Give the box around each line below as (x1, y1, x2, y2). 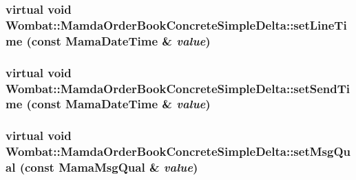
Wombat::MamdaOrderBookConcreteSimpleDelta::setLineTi (6, 16, 347, 33)
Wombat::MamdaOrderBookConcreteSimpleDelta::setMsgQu (6, 143, 351, 160)
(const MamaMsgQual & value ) (19, 159, 198, 176)
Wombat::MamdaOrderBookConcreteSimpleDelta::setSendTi (6, 79, 350, 97)
